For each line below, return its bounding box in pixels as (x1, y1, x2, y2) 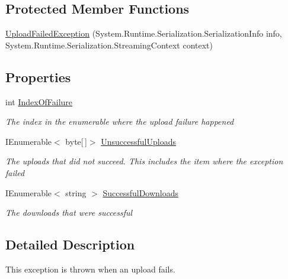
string (65, 186, 87, 199)
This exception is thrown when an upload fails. (5, 262, 175, 275)
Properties (5, 67, 71, 86)
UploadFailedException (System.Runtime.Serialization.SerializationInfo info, (5, 27, 282, 40)
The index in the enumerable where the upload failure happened (5, 115, 234, 128)
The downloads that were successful (5, 206, 133, 219)
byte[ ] (65, 135, 87, 147)
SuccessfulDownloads (103, 186, 179, 199)
